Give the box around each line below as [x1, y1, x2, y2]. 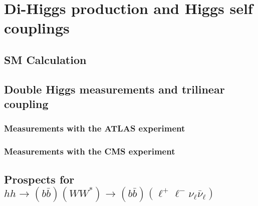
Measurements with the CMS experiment [4, 145, 175, 157]
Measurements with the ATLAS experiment [4, 122, 185, 134]
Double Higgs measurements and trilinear [4, 81, 225, 96]
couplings [4, 17, 70, 38]
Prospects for [4, 171, 75, 186]
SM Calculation [4, 51, 87, 67]
